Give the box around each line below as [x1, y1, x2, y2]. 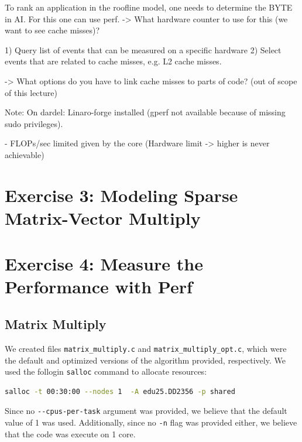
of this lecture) [5, 86, 57, 98]
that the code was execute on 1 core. [5, 427, 136, 440]
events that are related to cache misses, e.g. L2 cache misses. [5, 55, 222, 67]
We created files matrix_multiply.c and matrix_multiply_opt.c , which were [5, 342, 287, 354]
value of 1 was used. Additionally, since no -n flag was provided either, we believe [5, 416, 297, 429]
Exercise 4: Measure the [5, 252, 203, 276]
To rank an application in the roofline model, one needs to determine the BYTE [5, 1, 293, 13]
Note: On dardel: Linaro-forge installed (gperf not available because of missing [5, 106, 286, 118]
